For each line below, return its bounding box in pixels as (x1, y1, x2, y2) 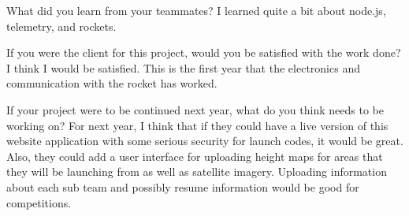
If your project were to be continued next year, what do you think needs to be (6, 101, 384, 117)
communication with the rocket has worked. (6, 75, 218, 91)
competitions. (6, 194, 72, 210)
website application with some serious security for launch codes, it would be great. (6, 132, 403, 149)
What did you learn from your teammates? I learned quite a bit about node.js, (6, 2, 386, 18)
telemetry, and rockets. (6, 17, 117, 34)
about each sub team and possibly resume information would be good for (6, 178, 359, 195)
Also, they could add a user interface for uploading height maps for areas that (6, 147, 383, 164)
